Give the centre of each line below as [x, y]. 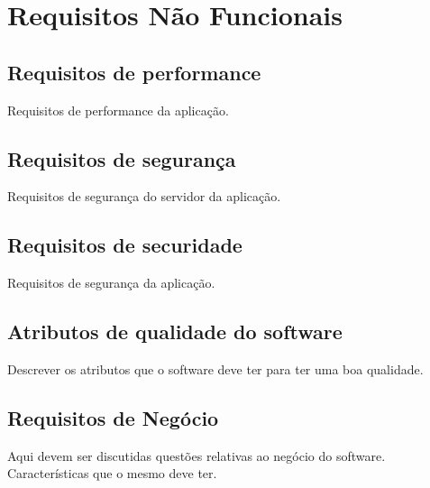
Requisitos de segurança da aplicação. [111, 283]
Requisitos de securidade [125, 245]
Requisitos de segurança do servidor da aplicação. [144, 196]
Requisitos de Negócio [113, 417]
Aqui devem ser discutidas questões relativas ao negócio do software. [197, 455]
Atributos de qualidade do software [175, 331]
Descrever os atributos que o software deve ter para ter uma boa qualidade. [215, 368]
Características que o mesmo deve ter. [112, 473]
